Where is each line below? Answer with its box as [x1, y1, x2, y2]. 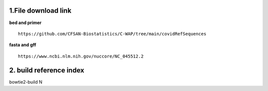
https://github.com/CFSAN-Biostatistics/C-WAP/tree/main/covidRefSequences [18, 31, 206, 36]
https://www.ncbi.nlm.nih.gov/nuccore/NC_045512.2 [18, 53, 144, 59]
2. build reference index [9, 66, 84, 74]
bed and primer [9, 20, 42, 26]
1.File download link [9, 6, 71, 15]
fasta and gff [9, 42, 37, 48]
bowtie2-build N [9, 79, 42, 85]
